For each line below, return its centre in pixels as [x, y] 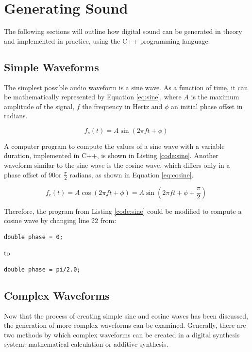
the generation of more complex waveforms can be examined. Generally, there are [125, 325]
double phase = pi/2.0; [42, 269]
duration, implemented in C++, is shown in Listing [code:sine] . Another [111, 155]
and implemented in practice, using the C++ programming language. [107, 40]
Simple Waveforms [51, 67]
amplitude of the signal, [39, 106]
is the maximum [215, 97]
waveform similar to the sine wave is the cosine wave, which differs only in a [117, 165]
